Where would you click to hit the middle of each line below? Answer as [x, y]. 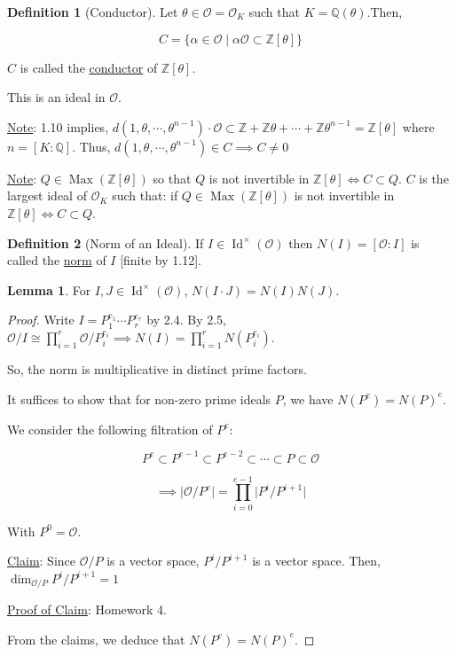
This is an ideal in [56, 97]
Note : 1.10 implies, [58, 126]
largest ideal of [47, 195]
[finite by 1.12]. [161, 260]
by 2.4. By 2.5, [186, 320]
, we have [308, 398]
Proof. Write [41, 320]
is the [434, 178]
